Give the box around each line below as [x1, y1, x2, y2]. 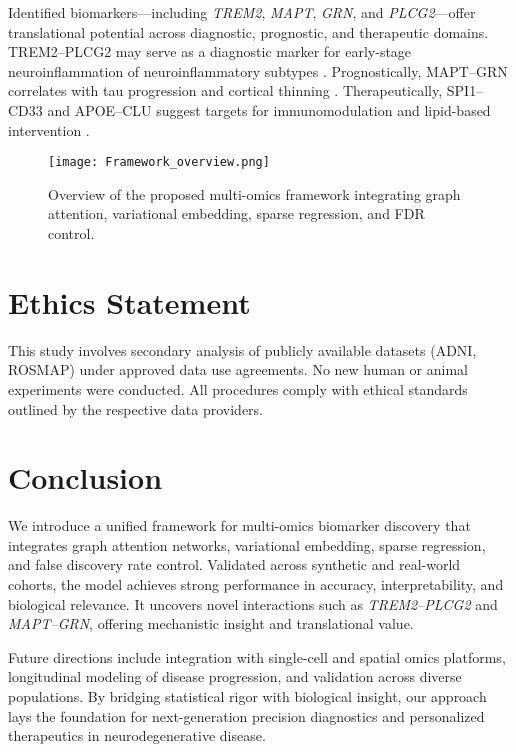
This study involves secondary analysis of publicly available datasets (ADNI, [8, 339, 477, 360]
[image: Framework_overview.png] [48, 155, 270, 170]
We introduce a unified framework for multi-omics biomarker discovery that [8, 515, 471, 536]
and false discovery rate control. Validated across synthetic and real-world [8, 554, 461, 575]
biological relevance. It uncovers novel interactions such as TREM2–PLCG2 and [8, 593, 498, 614]
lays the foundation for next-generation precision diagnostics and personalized [8, 705, 485, 726]
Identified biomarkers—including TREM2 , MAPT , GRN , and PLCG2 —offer [8, 2, 476, 22]
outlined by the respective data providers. [8, 398, 264, 419]
